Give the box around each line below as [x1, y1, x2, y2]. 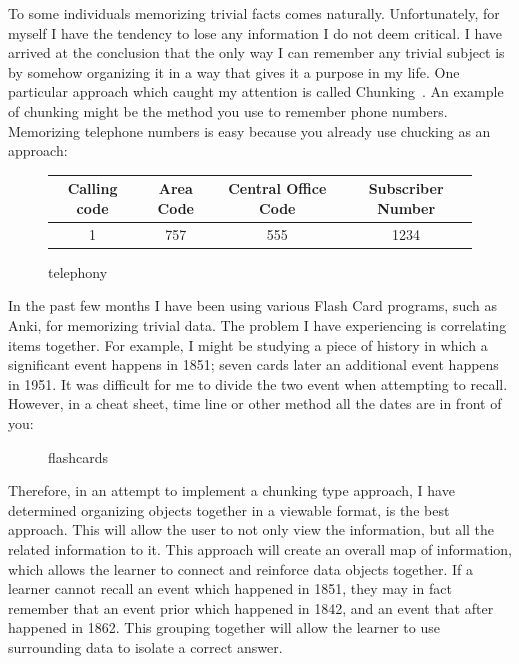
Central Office [228, 178, 327, 199]
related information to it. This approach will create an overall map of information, [8, 538, 512, 559]
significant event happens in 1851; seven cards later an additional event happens [8, 354, 499, 375]
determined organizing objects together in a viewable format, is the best [8, 499, 450, 520]
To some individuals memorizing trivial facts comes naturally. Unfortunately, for [8, 3, 500, 23]
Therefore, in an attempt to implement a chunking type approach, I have [8, 480, 455, 501]
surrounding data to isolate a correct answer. [8, 636, 283, 657]
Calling [67, 178, 118, 199]
